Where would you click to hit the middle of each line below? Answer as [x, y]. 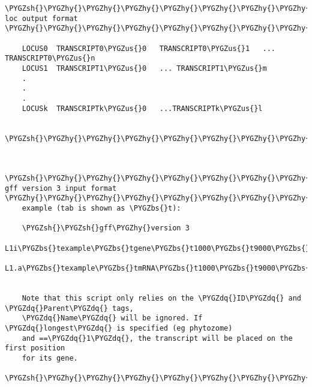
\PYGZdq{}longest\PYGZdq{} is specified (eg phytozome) [119, 328]
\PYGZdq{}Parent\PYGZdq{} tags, [69, 308]
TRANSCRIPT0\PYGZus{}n [50, 58]
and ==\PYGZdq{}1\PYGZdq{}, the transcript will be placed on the [157, 338]
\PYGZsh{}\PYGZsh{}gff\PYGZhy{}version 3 [106, 228]
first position [35, 348]
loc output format [41, 18]
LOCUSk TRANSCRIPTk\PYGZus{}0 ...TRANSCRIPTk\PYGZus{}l [142, 108]
